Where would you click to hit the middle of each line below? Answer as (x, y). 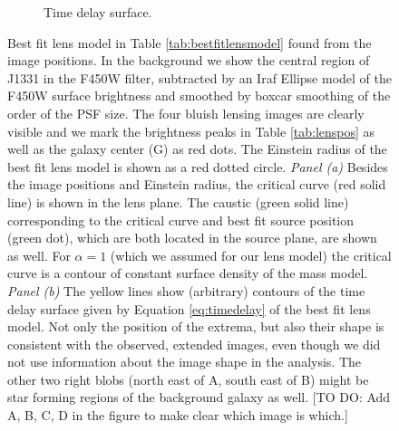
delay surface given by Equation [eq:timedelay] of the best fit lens (189, 308)
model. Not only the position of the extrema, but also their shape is (196, 326)
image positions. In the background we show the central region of (189, 60)
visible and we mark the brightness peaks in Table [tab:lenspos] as (191, 131)
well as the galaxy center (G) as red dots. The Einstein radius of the (197, 149)
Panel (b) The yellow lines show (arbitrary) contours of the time (186, 290)
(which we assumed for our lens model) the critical (251, 255)
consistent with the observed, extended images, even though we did (194, 344)
